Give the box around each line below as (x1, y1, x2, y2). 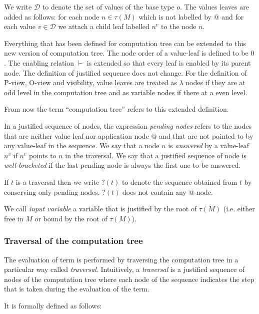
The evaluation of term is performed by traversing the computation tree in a (4, 254, 238, 264)
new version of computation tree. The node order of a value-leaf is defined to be (4, 48, 248, 58)
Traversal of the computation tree (4, 234, 143, 247)
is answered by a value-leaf (168, 140, 249, 151)
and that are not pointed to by (159, 130, 253, 141)
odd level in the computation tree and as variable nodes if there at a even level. (4, 87, 247, 97)
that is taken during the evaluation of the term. (4, 283, 150, 294)
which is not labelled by (138, 11, 211, 22)
